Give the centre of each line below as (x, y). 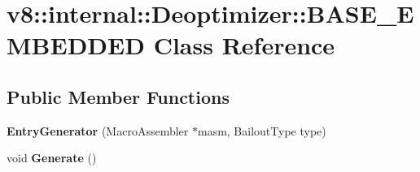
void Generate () (52, 158)
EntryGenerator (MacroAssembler (98, 130)
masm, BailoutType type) (262, 130)
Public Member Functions (118, 96)
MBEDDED (76, 45)
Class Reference (244, 45)
